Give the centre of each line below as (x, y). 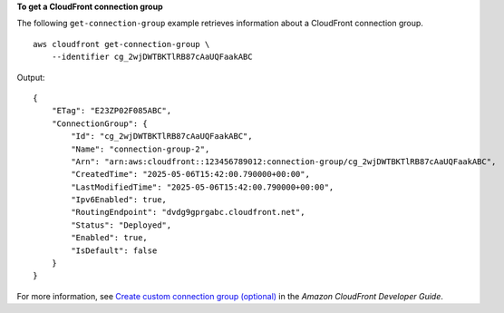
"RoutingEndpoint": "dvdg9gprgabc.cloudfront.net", (188, 212)
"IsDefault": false (114, 250)
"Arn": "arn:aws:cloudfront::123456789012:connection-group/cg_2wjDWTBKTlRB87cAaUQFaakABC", (284, 161)
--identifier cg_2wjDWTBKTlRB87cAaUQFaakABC (152, 57)
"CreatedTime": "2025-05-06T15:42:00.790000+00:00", (190, 174)
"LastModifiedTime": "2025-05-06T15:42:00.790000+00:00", (203, 187)
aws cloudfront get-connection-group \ (121, 44)
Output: (31, 77)
